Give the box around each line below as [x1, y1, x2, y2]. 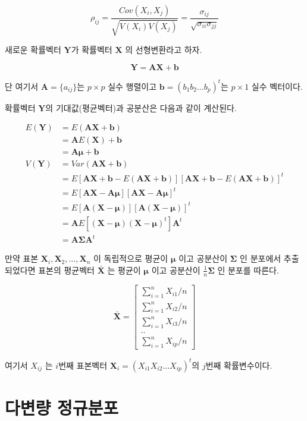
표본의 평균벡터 [38, 263, 95, 276]
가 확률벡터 [71, 43, 112, 56]
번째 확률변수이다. [205, 359, 272, 371]
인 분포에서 [240, 252, 281, 265]
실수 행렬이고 [108, 80, 157, 92]
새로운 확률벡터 [5, 43, 61, 56]
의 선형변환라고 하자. [125, 43, 202, 56]
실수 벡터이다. [251, 80, 303, 92]
